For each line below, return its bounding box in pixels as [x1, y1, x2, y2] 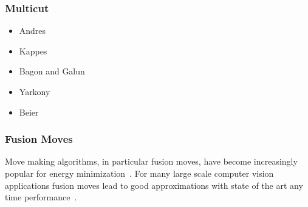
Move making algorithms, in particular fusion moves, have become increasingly [5, 155, 298, 168]
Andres [19, 24, 46, 37]
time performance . [5, 191, 77, 203]
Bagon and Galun [19, 65, 85, 77]
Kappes [19, 44, 47, 57]
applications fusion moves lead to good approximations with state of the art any [5, 179, 303, 191]
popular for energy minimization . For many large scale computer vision [5, 167, 274, 179]
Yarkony [19, 85, 50, 97]
